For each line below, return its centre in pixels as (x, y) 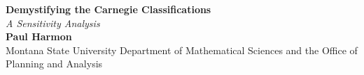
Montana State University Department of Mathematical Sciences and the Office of (182, 50)
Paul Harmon (39, 36)
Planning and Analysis (54, 64)
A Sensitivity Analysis (53, 23)
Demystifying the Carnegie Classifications (108, 9)
